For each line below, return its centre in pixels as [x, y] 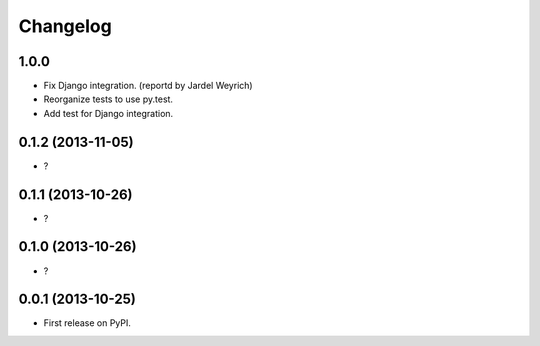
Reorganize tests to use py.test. [108, 99]
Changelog [65, 26]
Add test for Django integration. [108, 113]
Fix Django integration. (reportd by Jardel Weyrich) [148, 86]
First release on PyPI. [87, 323]
